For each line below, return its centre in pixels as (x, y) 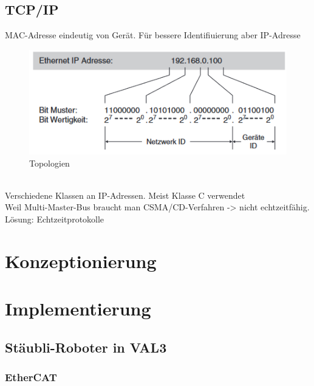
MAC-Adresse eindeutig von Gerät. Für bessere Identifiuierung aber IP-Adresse (153, 35)
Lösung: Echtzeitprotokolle (55, 219)
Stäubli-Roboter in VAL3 (86, 347)
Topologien (49, 163)
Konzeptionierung (81, 260)
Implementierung (78, 308)
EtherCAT (31, 377)
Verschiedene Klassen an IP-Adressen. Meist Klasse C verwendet (125, 195)
